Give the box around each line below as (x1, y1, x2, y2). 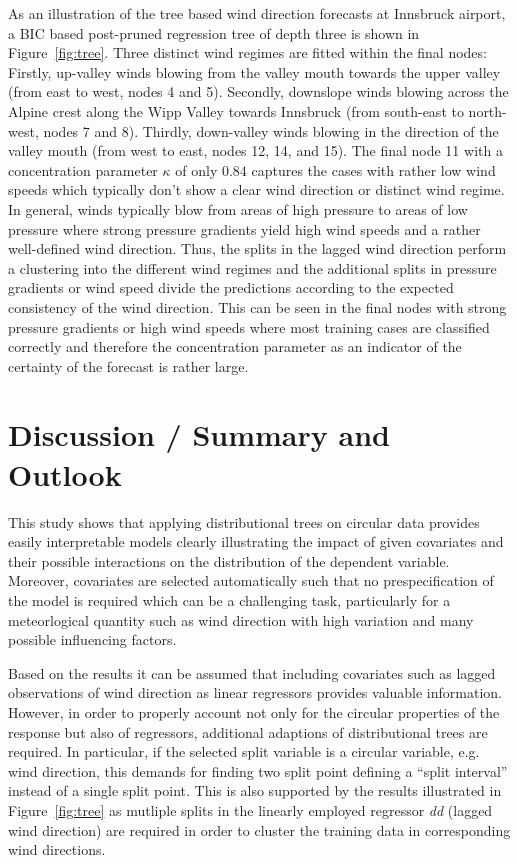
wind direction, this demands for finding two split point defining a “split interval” (8, 760, 508, 781)
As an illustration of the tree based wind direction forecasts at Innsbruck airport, (8, 3, 506, 23)
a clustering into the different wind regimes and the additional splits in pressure (8, 257, 497, 278)
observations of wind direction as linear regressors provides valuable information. (8, 682, 502, 703)
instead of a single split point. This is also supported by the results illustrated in (8, 780, 502, 801)
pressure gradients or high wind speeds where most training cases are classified (8, 316, 490, 337)
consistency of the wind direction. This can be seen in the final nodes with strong (8, 296, 507, 317)
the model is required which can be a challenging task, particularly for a (8, 589, 451, 610)
